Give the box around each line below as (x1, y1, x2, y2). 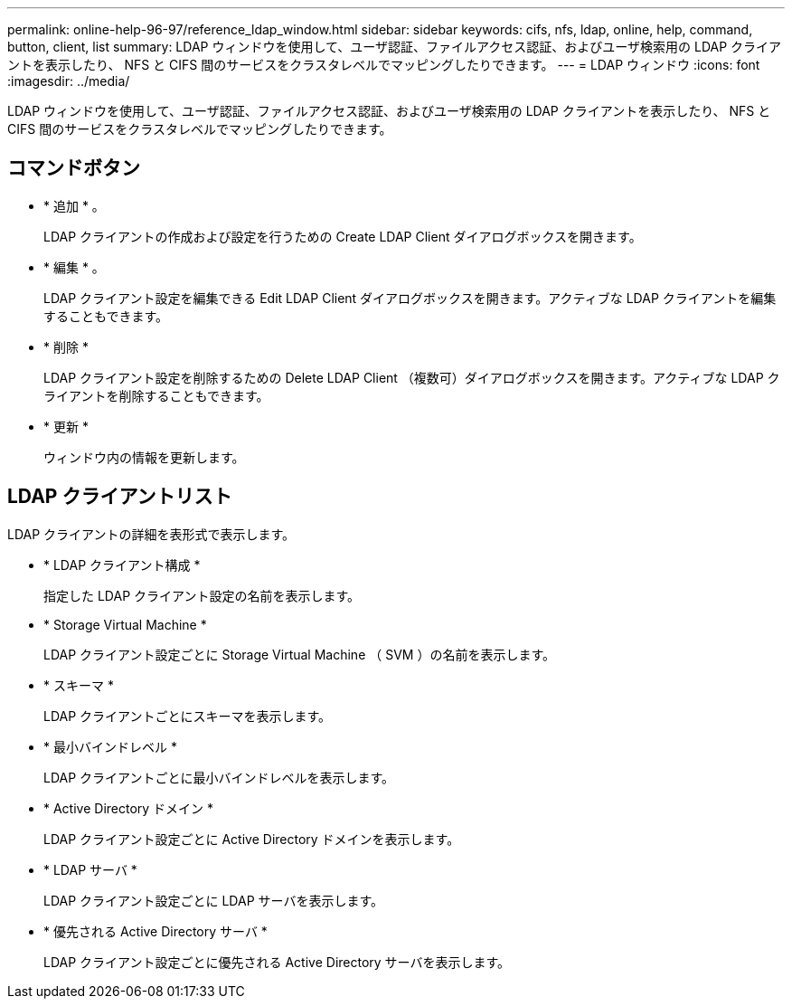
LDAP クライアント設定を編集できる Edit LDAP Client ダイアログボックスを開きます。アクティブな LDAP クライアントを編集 (43, 289, 777, 306)
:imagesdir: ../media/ (7, 73, 130, 89)
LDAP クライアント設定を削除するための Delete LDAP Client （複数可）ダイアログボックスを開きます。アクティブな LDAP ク (43, 369, 780, 385)
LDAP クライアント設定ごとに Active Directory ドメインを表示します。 (43, 830, 460, 847)
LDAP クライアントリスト (7, 485, 232, 508)
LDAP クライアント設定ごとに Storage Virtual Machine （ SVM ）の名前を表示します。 (43, 646, 555, 662)
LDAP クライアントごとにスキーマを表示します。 (43, 707, 332, 724)
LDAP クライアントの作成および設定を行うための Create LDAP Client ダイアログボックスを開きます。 (43, 228, 642, 244)
